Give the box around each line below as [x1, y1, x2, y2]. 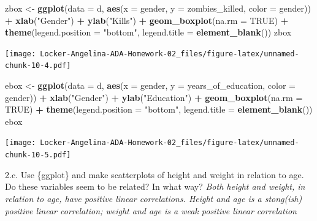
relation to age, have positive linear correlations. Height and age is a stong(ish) [5, 192, 302, 204]
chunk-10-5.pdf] [5, 151, 71, 160]
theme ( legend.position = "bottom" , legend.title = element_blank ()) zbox [5, 26, 292, 39]
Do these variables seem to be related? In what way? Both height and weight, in [5, 180, 305, 193]
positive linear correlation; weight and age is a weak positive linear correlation [5, 204, 297, 217]
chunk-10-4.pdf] [5, 61, 71, 70]
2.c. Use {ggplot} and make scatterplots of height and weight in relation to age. [5, 168, 304, 181]
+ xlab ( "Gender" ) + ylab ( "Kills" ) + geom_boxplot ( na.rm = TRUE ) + [5, 13, 289, 26]
